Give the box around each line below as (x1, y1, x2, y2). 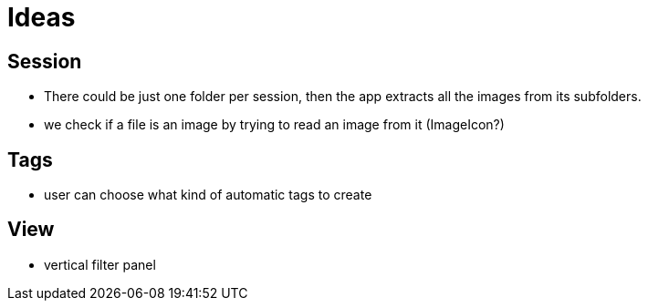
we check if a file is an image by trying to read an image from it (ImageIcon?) (44, 117, 505, 133)
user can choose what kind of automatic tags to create (44, 187, 372, 203)
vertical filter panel (44, 256, 156, 272)
